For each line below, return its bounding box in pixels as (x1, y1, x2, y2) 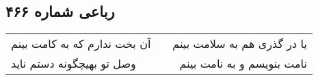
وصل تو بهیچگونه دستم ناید (11, 55, 136, 72)
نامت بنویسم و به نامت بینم (179, 55, 307, 72)
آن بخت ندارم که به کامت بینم (11, 36, 151, 52)
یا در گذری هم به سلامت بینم (172, 36, 307, 52)
